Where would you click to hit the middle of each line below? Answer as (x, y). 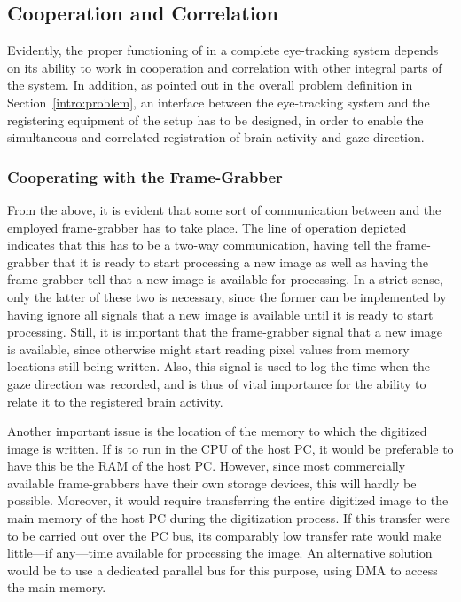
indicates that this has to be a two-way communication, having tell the (199, 245)
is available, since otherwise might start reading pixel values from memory (208, 349)
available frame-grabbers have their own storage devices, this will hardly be (212, 483)
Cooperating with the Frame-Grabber (145, 176)
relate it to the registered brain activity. (115, 401)
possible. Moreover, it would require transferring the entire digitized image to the (228, 500)
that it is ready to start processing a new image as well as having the (241, 261)
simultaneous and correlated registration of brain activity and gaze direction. (216, 137)
